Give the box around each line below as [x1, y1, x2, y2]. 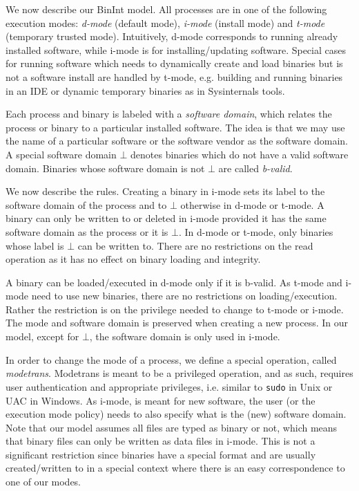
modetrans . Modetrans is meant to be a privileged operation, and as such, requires [6, 366, 353, 380]
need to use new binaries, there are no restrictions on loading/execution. [31, 288, 338, 303]
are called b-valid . [218, 160, 293, 175]
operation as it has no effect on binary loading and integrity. [6, 252, 261, 266]
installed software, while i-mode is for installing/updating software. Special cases [6, 42, 346, 57]
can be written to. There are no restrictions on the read [77, 238, 313, 252]
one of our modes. [6, 474, 81, 489]
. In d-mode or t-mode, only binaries [178, 224, 333, 239]
